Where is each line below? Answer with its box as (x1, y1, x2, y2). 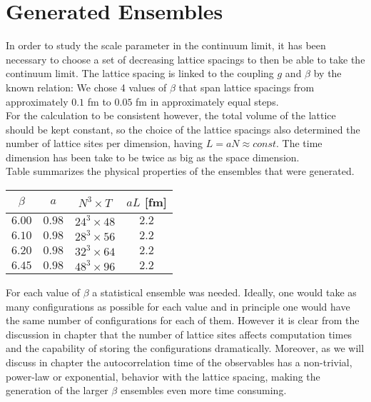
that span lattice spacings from (178, 79, 315, 94)
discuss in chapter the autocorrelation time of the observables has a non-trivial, (6, 355, 352, 370)
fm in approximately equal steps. (136, 94, 279, 109)
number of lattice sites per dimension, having (6, 136, 203, 151)
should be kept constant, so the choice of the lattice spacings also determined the (6, 121, 360, 136)
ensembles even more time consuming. (120, 383, 287, 398)
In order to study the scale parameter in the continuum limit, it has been (6, 38, 326, 53)
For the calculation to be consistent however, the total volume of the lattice (6, 108, 336, 123)
